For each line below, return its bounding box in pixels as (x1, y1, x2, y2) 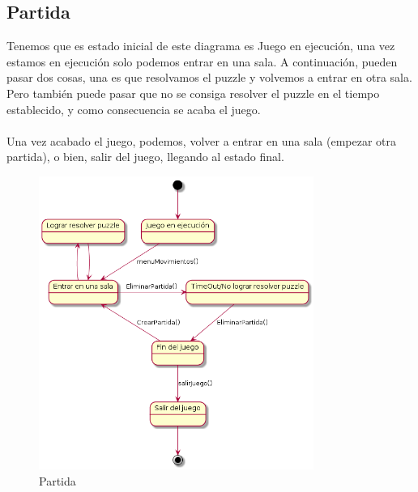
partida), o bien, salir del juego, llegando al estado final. (6, 148, 284, 165)
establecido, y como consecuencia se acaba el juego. (6, 100, 261, 117)
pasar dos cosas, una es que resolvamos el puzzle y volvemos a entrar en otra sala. (6, 69, 412, 86)
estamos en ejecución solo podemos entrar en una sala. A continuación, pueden (6, 53, 398, 70)
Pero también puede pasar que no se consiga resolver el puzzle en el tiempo (6, 84, 380, 101)
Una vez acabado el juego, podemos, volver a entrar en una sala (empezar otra (6, 132, 396, 149)
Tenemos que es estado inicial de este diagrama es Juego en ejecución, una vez (6, 37, 395, 54)
